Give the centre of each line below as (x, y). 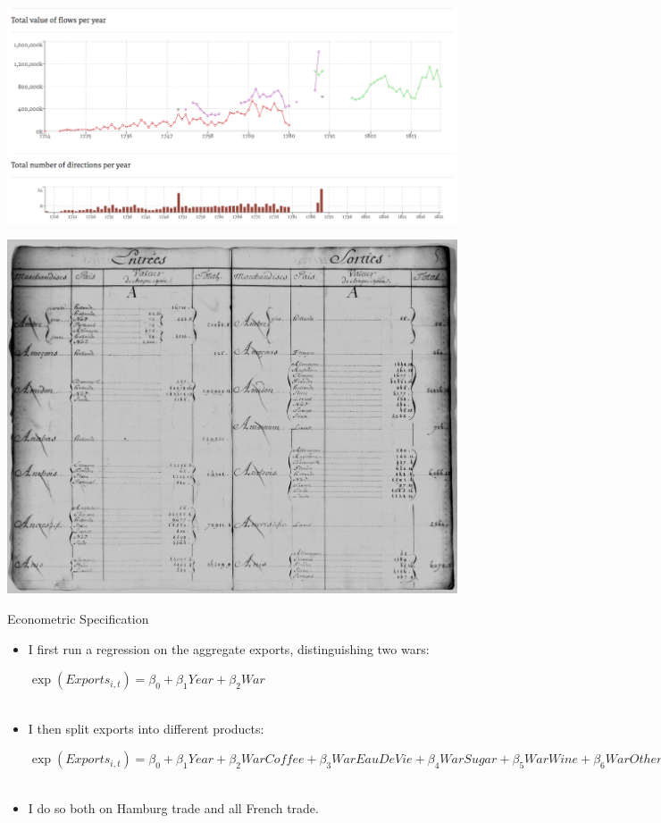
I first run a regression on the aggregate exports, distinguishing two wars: (229, 648)
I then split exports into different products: (146, 728)
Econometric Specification (78, 618)
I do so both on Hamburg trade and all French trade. (173, 807)
